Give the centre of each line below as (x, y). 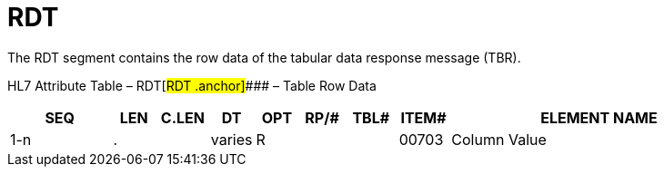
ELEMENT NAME (599, 117)
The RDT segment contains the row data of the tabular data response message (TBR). (264, 57)
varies (231, 139)
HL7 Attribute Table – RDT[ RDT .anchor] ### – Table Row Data (192, 85)
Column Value (499, 139)
